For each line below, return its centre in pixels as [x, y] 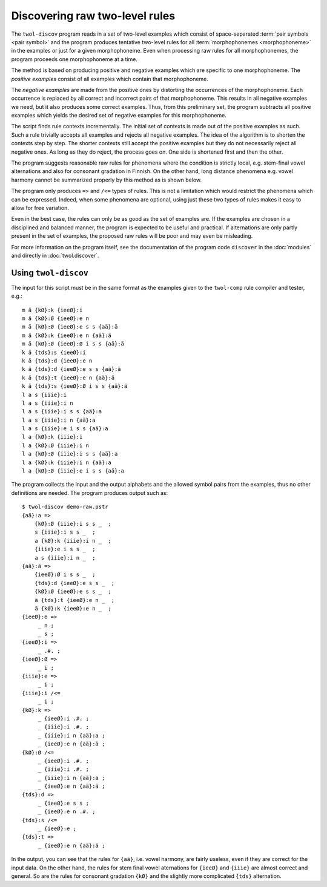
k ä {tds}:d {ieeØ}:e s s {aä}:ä [71, 369]
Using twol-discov [50, 273]
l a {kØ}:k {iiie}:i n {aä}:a [67, 462]
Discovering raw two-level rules [93, 16]
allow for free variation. [40, 208]
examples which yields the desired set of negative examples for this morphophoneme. [119, 116]
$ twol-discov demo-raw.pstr [65, 507]
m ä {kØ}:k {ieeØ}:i [52, 310]
